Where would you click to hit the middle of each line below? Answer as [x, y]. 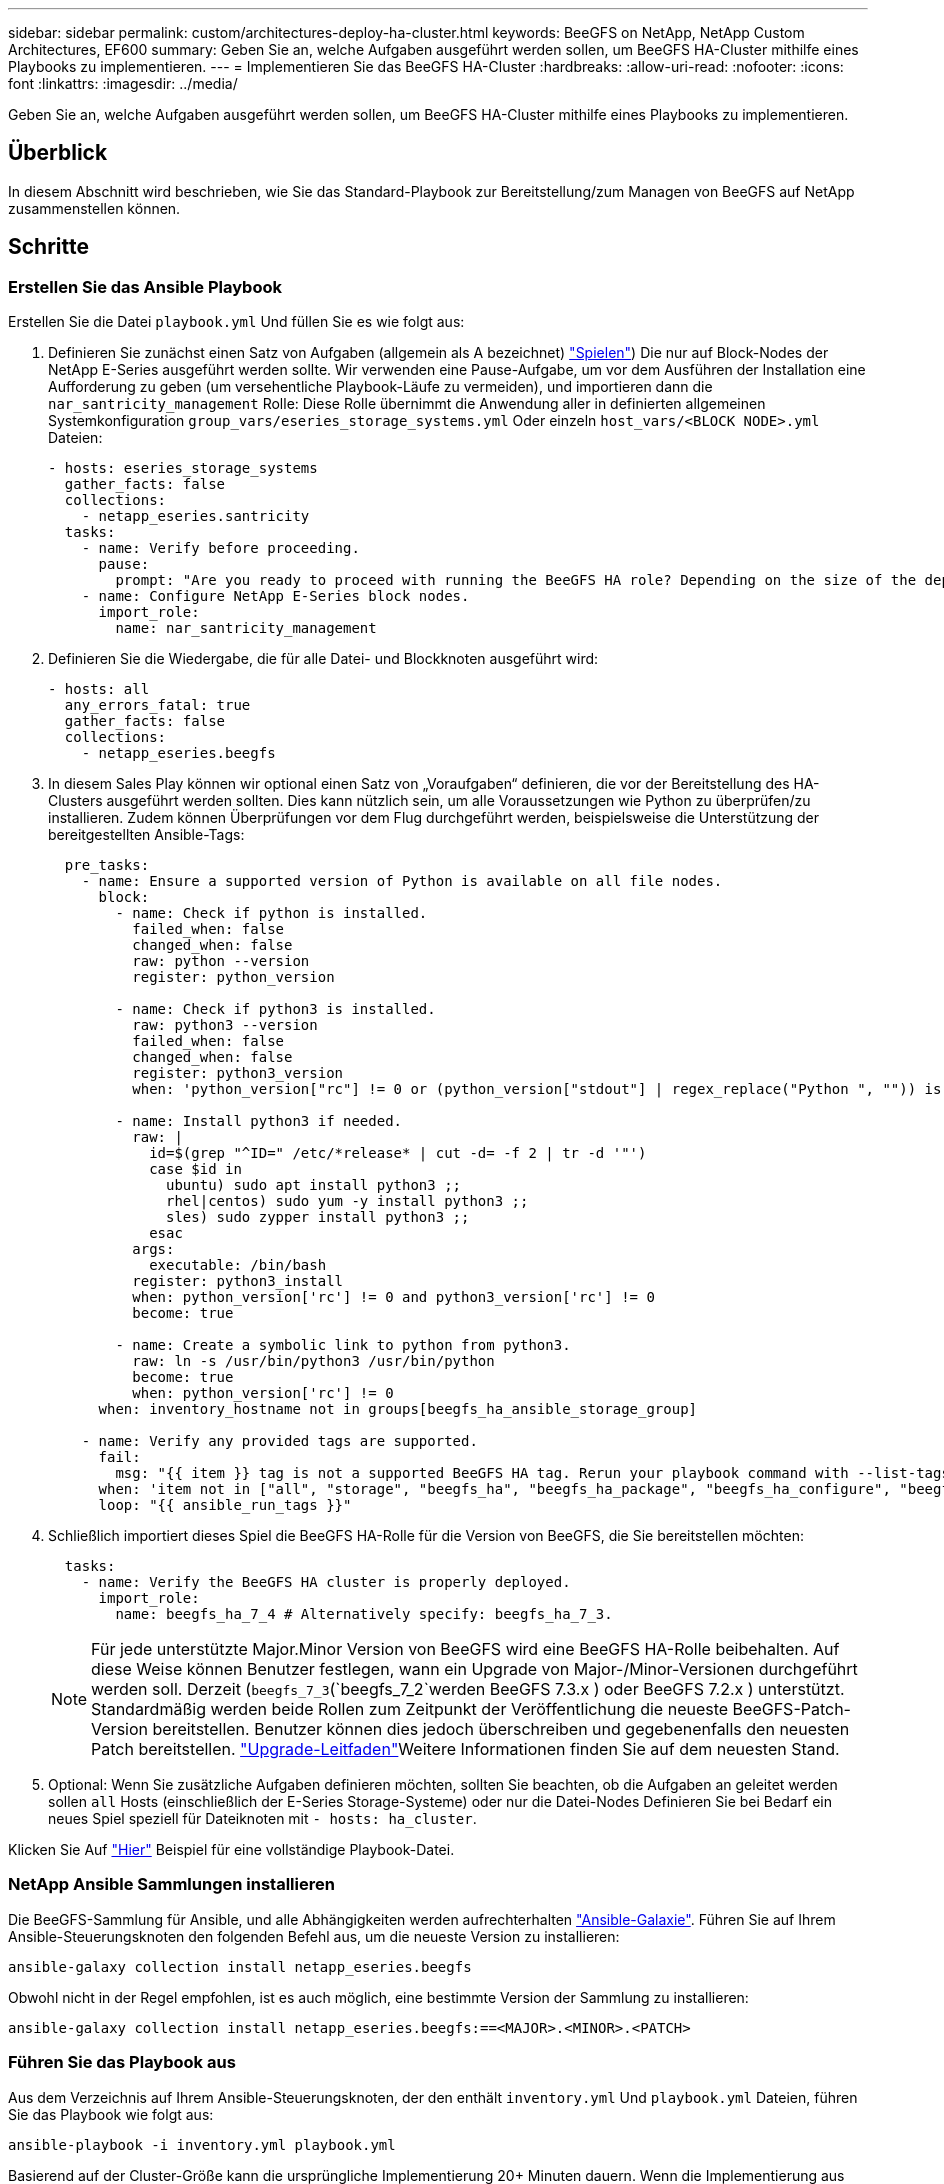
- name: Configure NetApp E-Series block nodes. [275, 596]
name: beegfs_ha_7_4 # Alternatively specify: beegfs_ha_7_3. [364, 1614]
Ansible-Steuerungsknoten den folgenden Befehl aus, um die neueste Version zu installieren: [314, 1936]
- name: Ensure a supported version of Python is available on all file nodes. [402, 881]
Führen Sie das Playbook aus [122, 2062]
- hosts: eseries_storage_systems [183, 468]
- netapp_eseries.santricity [195, 516]
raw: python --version [221, 961]
